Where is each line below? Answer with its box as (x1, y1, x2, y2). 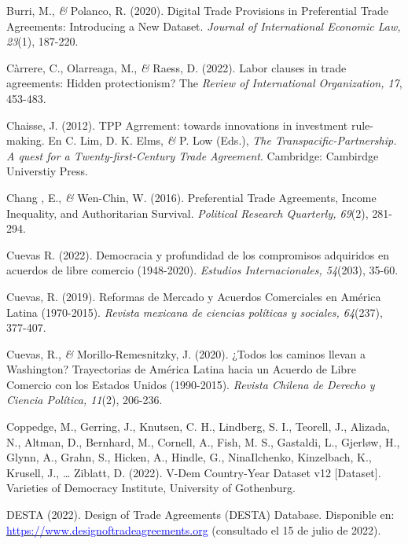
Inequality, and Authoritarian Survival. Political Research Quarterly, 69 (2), (6, 204, 369, 221)
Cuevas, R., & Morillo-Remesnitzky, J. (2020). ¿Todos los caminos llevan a (6, 345, 366, 362)
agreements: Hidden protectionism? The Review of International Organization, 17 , (6, 75, 402, 91)
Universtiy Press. (6, 163, 88, 179)
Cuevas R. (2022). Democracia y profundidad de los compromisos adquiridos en (6, 246, 390, 263)
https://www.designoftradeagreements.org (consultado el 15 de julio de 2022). (6, 521, 381, 538)
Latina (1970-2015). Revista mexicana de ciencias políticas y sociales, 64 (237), (6, 303, 383, 320)
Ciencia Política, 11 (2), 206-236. (6, 391, 163, 408)
